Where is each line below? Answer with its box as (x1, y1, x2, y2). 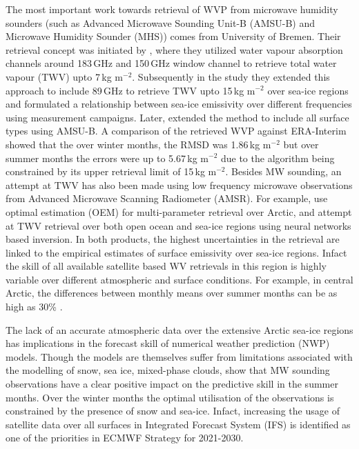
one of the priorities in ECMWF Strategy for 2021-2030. (6, 430, 244, 445)
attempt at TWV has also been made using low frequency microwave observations (6, 177, 353, 192)
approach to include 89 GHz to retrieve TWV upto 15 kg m (6, 83, 255, 97)
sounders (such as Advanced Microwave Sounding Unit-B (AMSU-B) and (6, 15, 315, 30)
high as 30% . (6, 299, 63, 314)
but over (283, 137, 319, 151)
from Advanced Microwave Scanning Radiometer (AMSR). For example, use (6, 191, 328, 206)
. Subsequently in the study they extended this (132, 69, 330, 83)
